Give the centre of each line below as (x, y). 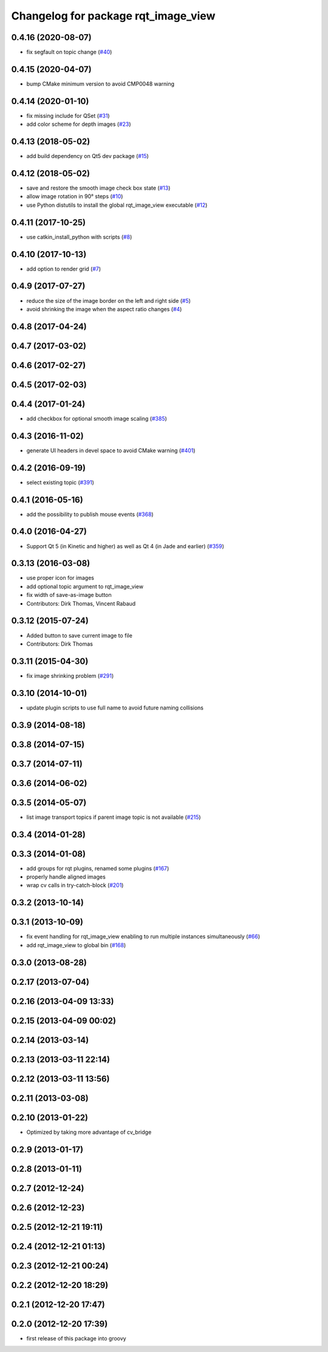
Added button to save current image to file (80, 635)
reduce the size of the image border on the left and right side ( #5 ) (109, 300)
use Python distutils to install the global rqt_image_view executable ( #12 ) (117, 205)
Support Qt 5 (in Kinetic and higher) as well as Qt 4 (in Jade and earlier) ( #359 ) (125, 546)
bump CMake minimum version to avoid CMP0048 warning (101, 84)
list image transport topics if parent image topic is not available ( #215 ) (114, 817)
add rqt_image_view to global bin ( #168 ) (76, 945)
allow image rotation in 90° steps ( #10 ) (75, 196)
